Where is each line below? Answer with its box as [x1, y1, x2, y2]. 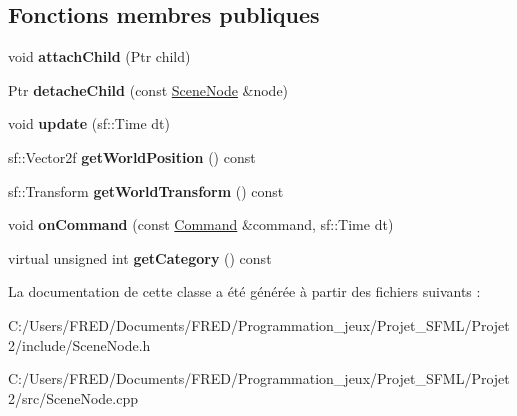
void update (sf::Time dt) [8, 113, 171, 134]
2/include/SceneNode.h [8, 334, 151, 355]
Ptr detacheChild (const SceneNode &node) [8, 79, 289, 100]
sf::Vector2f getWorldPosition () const [8, 146, 256, 167]
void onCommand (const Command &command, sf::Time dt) [8, 214, 394, 235]
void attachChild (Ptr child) [8, 46, 191, 67]
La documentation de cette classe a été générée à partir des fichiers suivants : [8, 281, 481, 302]
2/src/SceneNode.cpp [8, 387, 139, 408]
